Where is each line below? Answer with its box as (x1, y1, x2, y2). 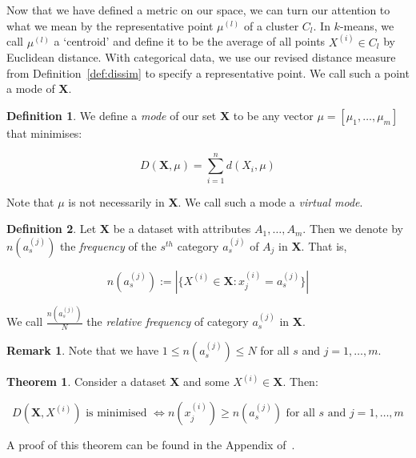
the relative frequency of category (86, 313, 249, 330)
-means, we (339, 17, 394, 34)
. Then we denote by (302, 220, 403, 237)
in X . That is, (278, 237, 347, 254)
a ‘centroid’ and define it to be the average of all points (54, 33, 326, 50)
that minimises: (6, 125, 82, 141)
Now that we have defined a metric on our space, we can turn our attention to (6, 2, 390, 18)
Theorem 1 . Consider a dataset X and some (6, 373, 230, 390)
